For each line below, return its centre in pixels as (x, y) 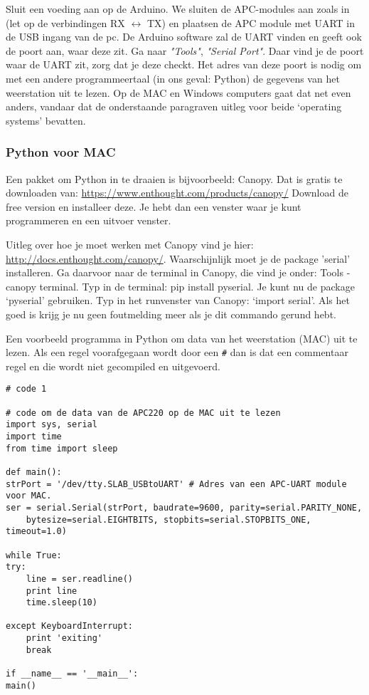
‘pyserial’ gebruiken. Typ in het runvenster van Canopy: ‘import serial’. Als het (178, 300)
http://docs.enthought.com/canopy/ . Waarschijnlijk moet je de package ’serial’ (178, 258)
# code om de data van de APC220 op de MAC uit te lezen (143, 413)
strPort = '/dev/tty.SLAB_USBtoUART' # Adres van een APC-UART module (176, 484)
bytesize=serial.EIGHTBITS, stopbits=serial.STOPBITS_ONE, (169, 519)
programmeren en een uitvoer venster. (89, 220)
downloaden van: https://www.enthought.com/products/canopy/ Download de (177, 193)
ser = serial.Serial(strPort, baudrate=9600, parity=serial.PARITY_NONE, (184, 507)
